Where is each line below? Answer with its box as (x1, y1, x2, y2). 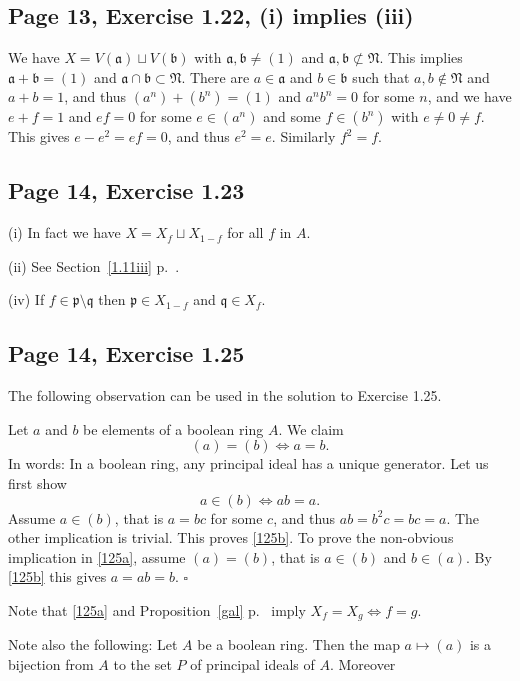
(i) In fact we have (8, 222, 121, 243)
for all (227, 222, 264, 243)
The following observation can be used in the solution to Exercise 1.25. (8, 385, 442, 406)
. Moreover (329, 653, 396, 674)
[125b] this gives (8, 566, 107, 587)
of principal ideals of (190, 653, 315, 674)
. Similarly (271, 126, 336, 147)
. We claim (278, 418, 344, 439)
